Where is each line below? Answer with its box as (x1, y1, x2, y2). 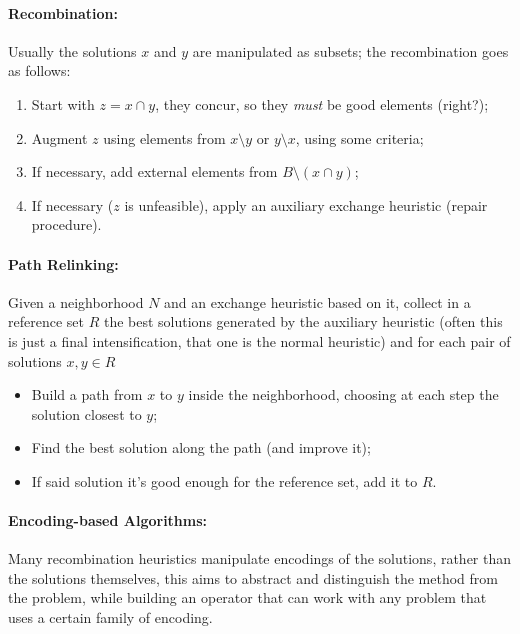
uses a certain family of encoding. (8, 607, 213, 628)
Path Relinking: (8, 253, 119, 274)
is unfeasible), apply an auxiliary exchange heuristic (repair (124, 194, 488, 215)
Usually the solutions (8, 40, 137, 61)
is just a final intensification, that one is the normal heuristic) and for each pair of (8, 330, 511, 351)
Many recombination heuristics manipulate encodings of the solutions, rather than (8, 548, 512, 569)
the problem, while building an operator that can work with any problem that (8, 587, 487, 608)
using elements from (103, 127, 226, 148)
